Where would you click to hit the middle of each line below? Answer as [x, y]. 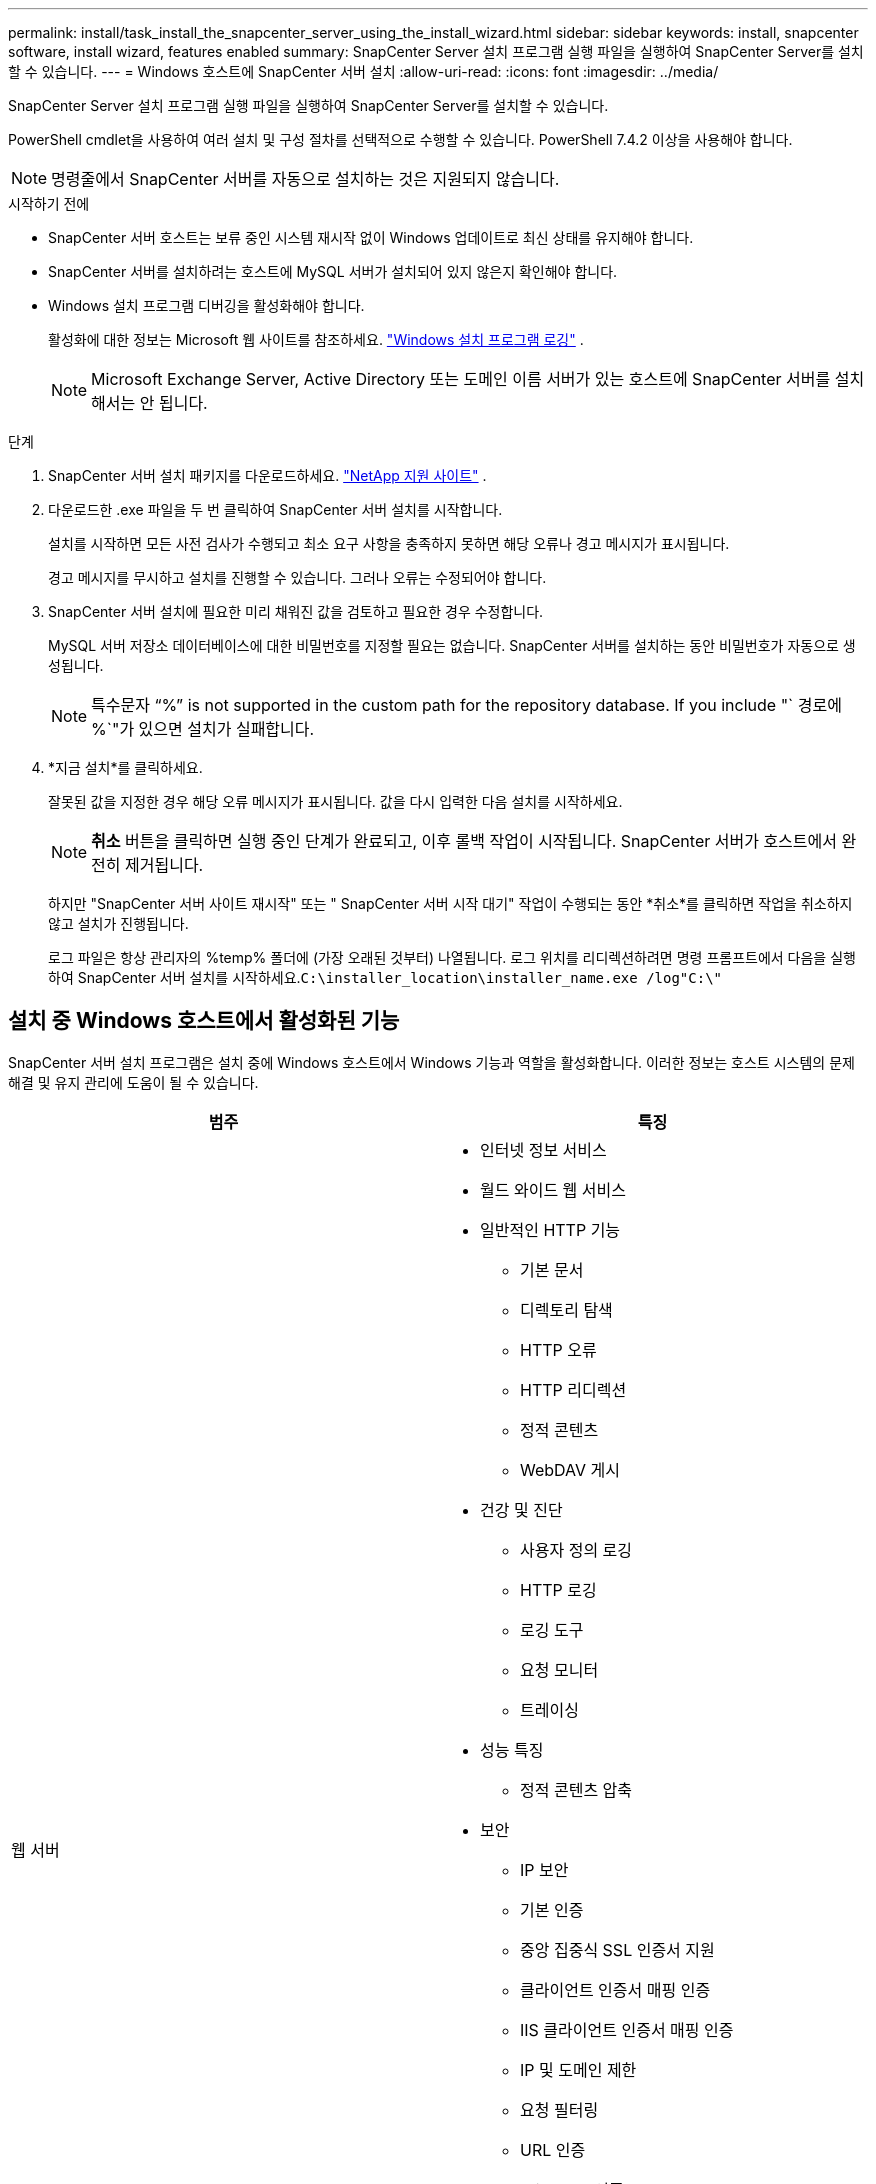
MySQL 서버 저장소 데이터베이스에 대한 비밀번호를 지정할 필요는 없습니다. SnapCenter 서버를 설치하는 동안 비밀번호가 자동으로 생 [452, 645]
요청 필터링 [559, 2109]
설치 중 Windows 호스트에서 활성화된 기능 [204, 1021]
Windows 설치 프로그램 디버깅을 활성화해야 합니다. [206, 305]
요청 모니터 [559, 1669]
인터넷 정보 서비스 [543, 1149]
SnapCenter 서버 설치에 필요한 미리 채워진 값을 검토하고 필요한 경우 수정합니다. [296, 611]
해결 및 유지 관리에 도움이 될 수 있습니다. [133, 1082]
